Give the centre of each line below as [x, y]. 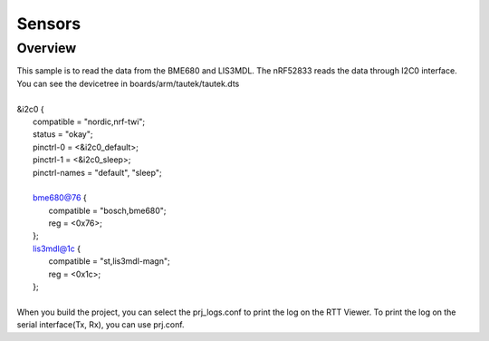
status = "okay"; [63, 134]
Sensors [49, 24]
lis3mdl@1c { [57, 248]
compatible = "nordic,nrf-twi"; [89, 122]
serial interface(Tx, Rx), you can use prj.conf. [101, 325]
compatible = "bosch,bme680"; [107, 210]
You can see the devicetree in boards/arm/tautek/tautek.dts [128, 83]
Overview [47, 48]
